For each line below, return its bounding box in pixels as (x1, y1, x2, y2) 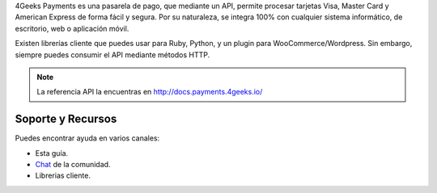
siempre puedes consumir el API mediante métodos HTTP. (15, 49, 210, 60)
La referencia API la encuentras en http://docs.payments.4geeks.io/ (36, 87, 263, 97)
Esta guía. (35, 148, 69, 157)
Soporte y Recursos (15, 112, 117, 126)
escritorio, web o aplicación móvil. (15, 23, 129, 33)
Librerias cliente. (35, 170, 91, 181)
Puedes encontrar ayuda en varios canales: (15, 133, 160, 143)
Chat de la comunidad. (35, 160, 111, 170)
